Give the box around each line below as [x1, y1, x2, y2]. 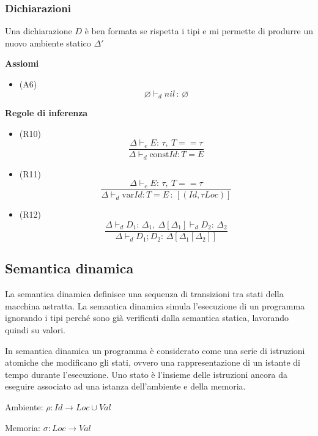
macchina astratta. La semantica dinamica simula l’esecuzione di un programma [5, 299, 305, 312]
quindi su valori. [5, 323, 65, 336]
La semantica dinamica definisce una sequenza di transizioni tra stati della [5, 287, 284, 300]
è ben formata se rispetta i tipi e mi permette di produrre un [84, 24, 313, 37]
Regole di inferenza [5, 106, 88, 119]
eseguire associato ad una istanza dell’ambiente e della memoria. [5, 380, 246, 393]
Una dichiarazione [5, 24, 72, 37]
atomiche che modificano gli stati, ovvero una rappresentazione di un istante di [5, 356, 300, 369]
